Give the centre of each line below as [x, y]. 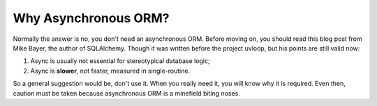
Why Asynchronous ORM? [91, 18]
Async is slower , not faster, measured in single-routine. [110, 71]
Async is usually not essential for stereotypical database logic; [120, 61]
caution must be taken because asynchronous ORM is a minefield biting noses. [126, 93]
